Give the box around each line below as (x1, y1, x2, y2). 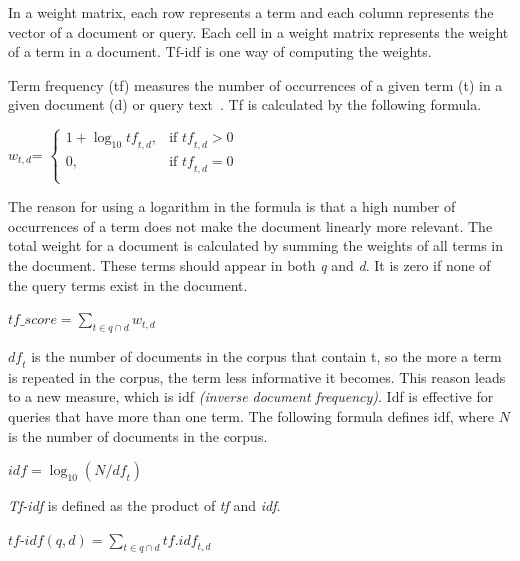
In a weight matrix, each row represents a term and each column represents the (8, 2, 494, 22)
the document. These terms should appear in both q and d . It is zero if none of (8, 254, 491, 275)
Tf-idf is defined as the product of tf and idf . (8, 495, 281, 516)
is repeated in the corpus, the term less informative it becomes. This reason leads (8, 366, 506, 387)
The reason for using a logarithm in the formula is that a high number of (8, 196, 456, 217)
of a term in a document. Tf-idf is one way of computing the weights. (8, 41, 432, 62)
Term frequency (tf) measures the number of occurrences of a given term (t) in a (8, 74, 503, 95)
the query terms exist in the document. (8, 274, 248, 295)
